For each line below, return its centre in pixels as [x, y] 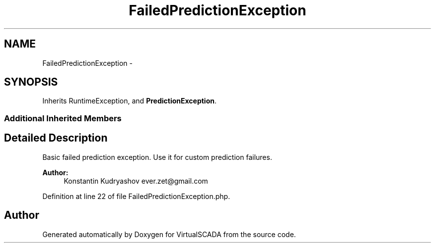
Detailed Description [56, 138]
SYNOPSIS [31, 82]
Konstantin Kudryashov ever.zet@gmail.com [136, 181]
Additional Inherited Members [63, 118]
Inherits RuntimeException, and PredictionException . [129, 101]
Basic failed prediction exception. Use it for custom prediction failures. [157, 157]
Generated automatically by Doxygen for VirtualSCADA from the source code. [169, 234]
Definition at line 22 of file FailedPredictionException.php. [136, 196]
